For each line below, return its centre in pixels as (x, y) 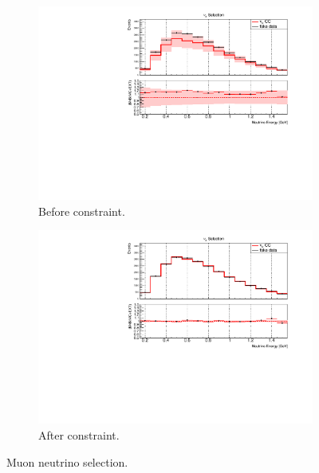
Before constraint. (82, 211)
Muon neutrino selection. (67, 461)
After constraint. (79, 435)
